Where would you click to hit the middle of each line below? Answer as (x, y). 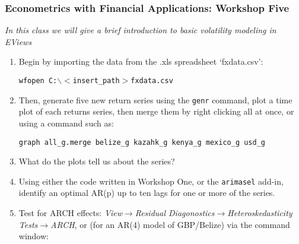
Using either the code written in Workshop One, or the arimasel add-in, (151, 181)
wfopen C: (38, 81)
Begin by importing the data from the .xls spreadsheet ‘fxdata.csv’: (141, 61)
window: (34, 236)
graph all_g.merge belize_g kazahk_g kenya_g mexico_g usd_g (142, 142)
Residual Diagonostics (175, 213)
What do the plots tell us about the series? (97, 161)
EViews (18, 41)
